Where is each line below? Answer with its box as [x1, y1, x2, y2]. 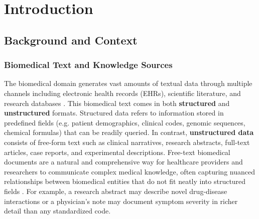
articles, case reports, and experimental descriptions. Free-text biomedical [4, 146, 230, 157]
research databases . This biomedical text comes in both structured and [4, 97, 230, 108]
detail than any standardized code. [4, 205, 111, 216]
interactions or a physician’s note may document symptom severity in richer [4, 195, 238, 206]
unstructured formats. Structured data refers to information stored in [4, 107, 224, 118]
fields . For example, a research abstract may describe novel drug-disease [4, 185, 227, 196]
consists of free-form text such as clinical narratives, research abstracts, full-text [4, 136, 250, 147]
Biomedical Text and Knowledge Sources [4, 58, 173, 71]
